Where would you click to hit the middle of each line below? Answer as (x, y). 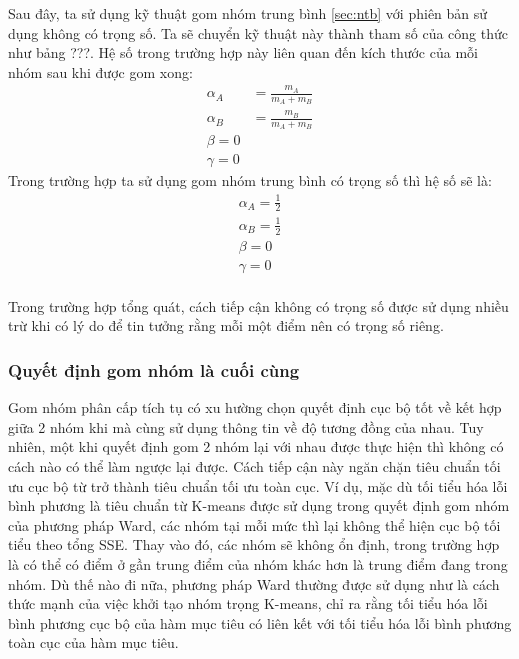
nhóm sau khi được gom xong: (100, 71)
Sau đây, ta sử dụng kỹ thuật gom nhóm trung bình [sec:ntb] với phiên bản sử (248, 13)
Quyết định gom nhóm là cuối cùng (154, 369)
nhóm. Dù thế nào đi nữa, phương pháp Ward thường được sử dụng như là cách (254, 583)
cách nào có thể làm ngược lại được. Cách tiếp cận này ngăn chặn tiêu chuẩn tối (254, 466)
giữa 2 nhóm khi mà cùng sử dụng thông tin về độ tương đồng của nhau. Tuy (246, 426)
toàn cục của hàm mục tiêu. (93, 642)
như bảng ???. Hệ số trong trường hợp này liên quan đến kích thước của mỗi (243, 52)
